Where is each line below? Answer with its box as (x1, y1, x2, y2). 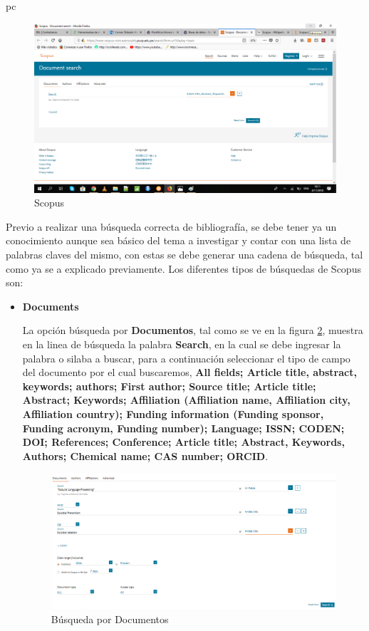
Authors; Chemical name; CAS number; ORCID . (22, 448, 269, 463)
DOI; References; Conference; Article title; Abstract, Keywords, (22, 434, 345, 449)
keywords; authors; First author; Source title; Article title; (22, 378, 316, 393)
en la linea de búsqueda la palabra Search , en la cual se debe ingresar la (22, 337, 341, 352)
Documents (22, 298, 79, 313)
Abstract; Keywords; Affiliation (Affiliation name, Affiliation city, (22, 392, 350, 407)
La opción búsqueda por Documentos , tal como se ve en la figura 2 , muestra (22, 323, 363, 338)
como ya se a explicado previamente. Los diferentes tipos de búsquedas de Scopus (6, 261, 361, 276)
